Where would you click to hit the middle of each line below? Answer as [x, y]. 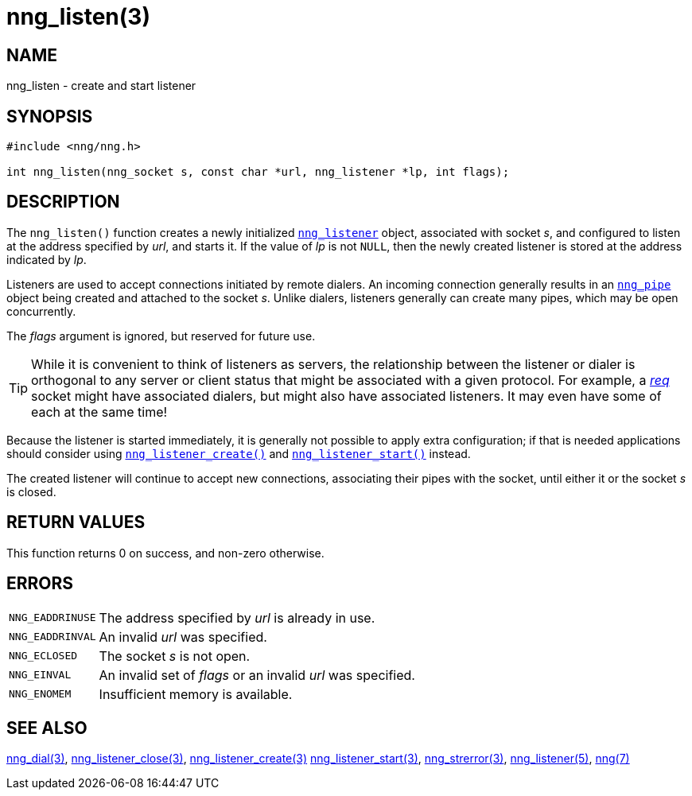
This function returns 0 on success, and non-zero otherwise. [165, 553]
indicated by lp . [47, 259]
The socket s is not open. [175, 656]
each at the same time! [99, 412]
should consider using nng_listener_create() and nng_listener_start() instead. [239, 453]
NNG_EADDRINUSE [52, 618]
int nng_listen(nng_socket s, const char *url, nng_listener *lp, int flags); [258, 172]
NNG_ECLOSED [43, 656]
